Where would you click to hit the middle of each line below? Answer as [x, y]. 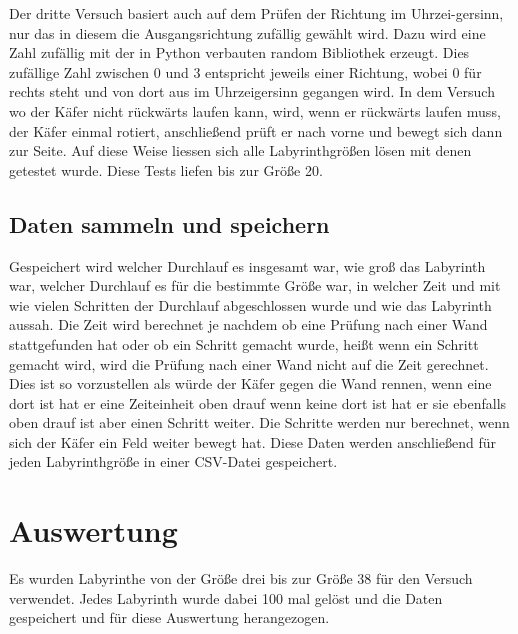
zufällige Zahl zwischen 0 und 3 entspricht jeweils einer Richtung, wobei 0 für [245, 71]
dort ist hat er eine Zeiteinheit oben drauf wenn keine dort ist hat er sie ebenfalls [258, 402]
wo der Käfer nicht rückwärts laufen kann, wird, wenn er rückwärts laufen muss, [255, 110]
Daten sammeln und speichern [169, 223]
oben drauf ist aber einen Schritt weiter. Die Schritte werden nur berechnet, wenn [259, 422]
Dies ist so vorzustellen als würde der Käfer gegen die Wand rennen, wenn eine [250, 383]
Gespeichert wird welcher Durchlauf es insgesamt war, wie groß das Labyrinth [247, 265]
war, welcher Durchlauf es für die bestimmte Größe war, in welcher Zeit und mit [255, 285]
